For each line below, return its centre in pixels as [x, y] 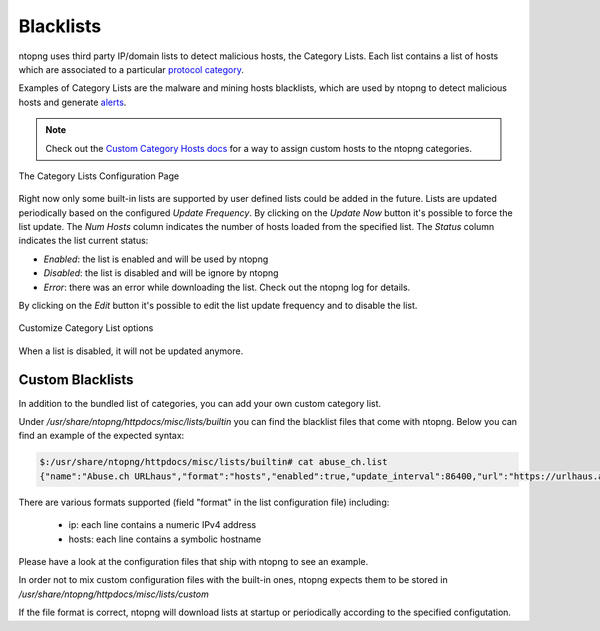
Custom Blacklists [76, 379]
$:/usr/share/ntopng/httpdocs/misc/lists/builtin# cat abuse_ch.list [213, 462]
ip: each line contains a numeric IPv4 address [162, 525]
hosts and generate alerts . [72, 102]
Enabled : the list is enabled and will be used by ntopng [156, 259]
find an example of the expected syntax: [101, 436]
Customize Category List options [86, 328]
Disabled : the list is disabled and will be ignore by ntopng [161, 273]
